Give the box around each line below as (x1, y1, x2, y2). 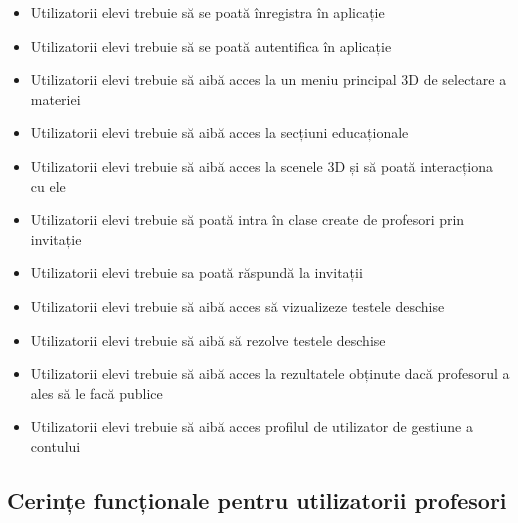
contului (30, 435, 81, 456)
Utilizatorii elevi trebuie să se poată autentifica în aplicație (30, 35, 392, 56)
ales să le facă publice (30, 382, 163, 403)
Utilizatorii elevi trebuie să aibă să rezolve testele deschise (30, 329, 386, 350)
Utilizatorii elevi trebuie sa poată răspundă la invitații (30, 262, 363, 283)
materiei (30, 88, 81, 109)
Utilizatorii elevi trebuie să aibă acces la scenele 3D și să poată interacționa (30, 155, 494, 176)
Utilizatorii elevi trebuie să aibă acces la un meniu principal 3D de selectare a (30, 69, 507, 90)
